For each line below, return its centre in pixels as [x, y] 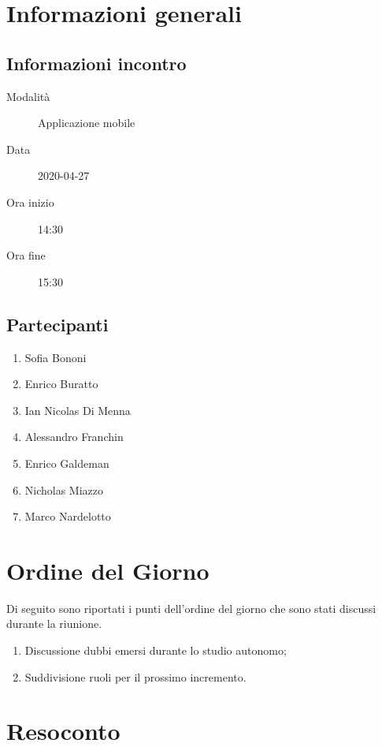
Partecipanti [57, 324]
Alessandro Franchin [74, 437]
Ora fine [26, 255]
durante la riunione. [54, 624]
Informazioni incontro [96, 63]
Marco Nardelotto [68, 516]
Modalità [28, 96]
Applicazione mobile [87, 123]
